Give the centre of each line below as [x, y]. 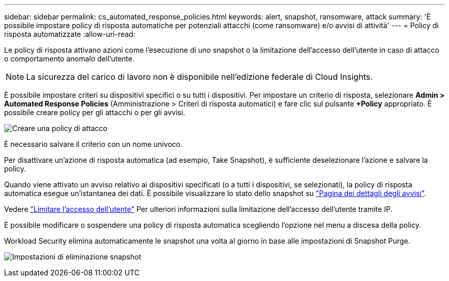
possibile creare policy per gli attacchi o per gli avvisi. [95, 112]
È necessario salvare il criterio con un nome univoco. [93, 144]
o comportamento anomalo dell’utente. [69, 59]
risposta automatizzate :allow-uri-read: [70, 34]
